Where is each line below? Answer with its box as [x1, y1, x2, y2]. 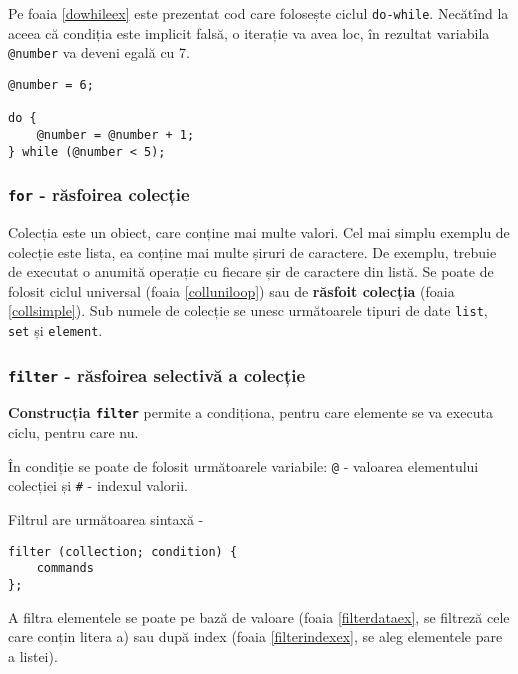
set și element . [8, 320, 103, 340]
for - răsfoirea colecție [8, 182, 190, 207]
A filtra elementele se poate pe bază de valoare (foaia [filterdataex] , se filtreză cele [8, 606, 510, 627]
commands [36, 561, 94, 576]
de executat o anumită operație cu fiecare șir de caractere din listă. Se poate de [8, 261, 494, 282]
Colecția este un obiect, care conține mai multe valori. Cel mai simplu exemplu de [8, 221, 510, 242]
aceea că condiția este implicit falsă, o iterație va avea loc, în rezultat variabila [8, 22, 490, 43]
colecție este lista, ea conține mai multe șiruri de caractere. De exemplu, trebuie [8, 241, 497, 262]
